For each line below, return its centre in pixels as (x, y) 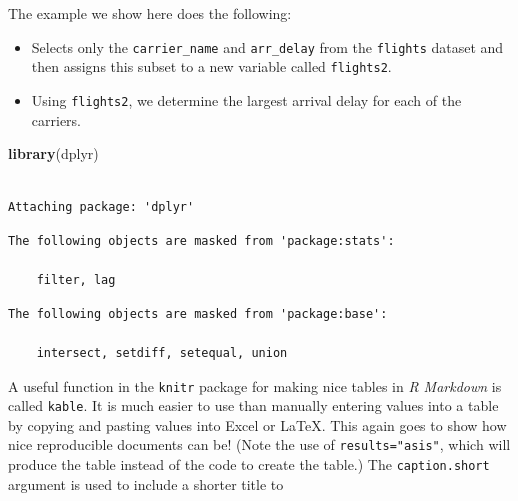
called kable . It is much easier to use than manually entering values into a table (253, 405)
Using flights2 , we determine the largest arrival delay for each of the (246, 99)
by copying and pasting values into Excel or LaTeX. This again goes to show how (257, 424)
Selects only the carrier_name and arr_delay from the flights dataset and (267, 46)
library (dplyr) (53, 153)
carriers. (56, 119)
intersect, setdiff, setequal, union (162, 352)
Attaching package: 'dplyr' (101, 207)
